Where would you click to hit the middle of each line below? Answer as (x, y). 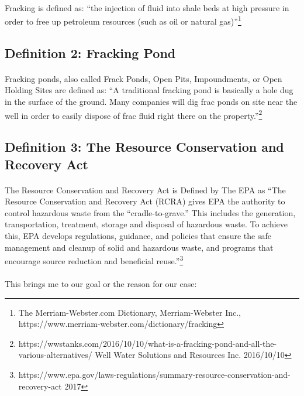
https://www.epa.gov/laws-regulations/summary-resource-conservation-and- (154, 374)
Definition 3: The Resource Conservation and (144, 147)
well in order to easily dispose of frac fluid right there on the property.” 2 (134, 114)
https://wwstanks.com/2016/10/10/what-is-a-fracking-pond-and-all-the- (148, 343)
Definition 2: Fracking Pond (90, 52)
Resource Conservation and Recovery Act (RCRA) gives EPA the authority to (145, 201)
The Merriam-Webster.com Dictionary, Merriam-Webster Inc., (129, 312)
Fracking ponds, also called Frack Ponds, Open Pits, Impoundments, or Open (144, 78)
